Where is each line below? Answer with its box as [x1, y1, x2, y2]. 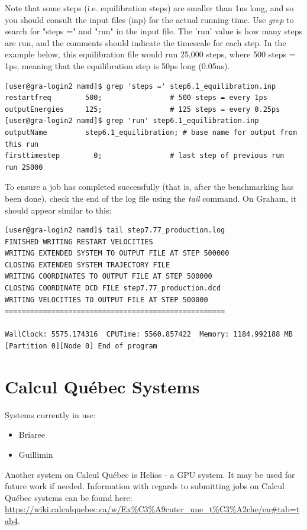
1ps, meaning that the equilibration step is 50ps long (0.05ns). [5, 59, 230, 72]
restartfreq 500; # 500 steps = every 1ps [5, 93, 267, 102]
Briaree [18, 428, 46, 441]
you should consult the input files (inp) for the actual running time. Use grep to [5, 13, 294, 25]
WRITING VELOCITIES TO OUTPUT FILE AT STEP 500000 [5, 295, 208, 304]
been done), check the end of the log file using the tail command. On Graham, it [5, 192, 297, 204]
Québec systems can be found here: [5, 491, 133, 503]
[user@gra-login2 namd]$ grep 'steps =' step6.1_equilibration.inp [5, 82, 276, 91]
